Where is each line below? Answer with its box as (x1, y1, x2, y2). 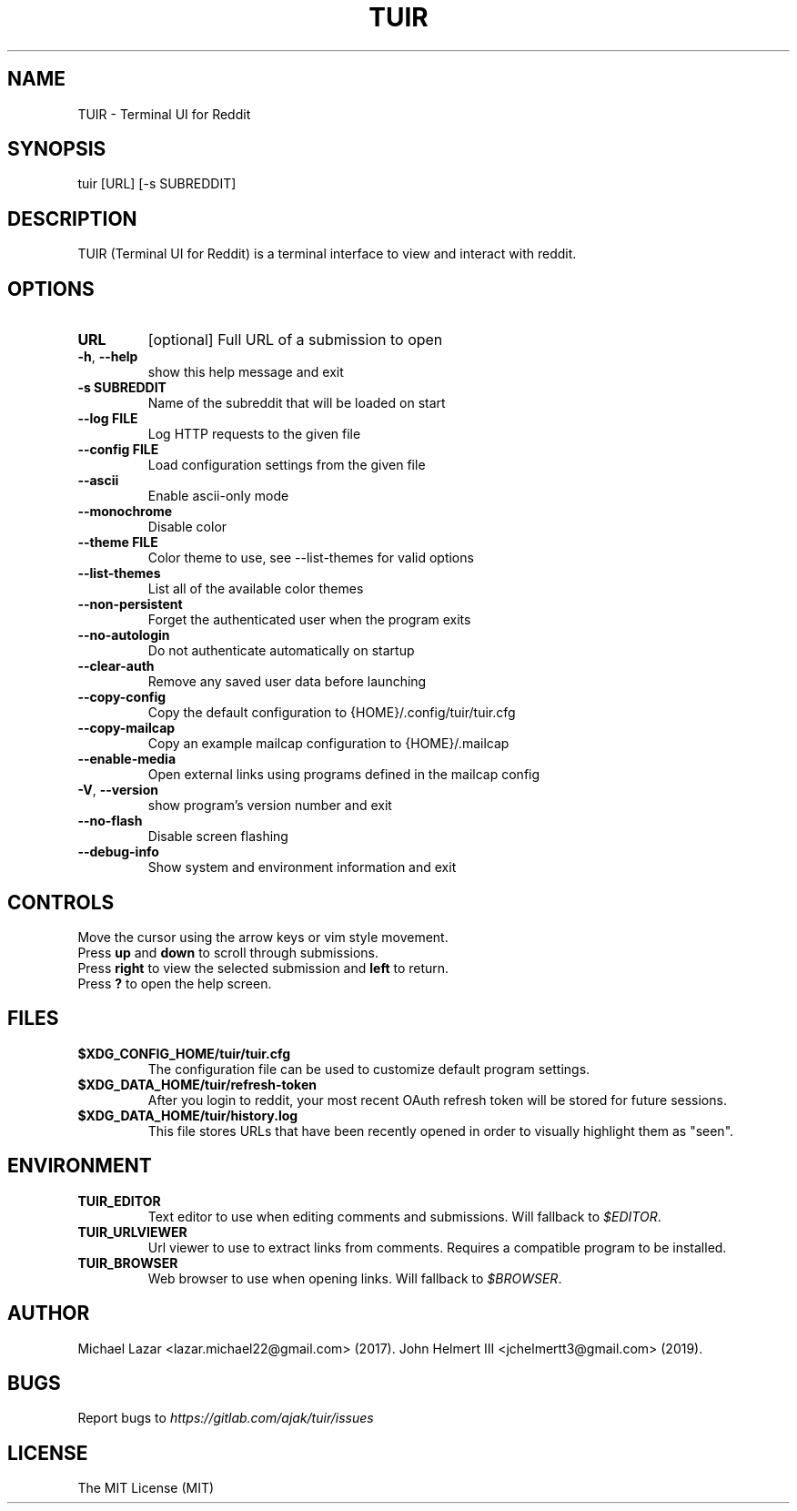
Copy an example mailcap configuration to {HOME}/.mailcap (147, 735, 509, 752)
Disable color (147, 519, 227, 535)
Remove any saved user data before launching (147, 674, 427, 690)
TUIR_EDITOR (77, 1192, 161, 1209)
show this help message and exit (147, 364, 344, 380)
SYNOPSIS (7, 137, 106, 161)
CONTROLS (7, 890, 115, 914)
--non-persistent (77, 596, 183, 613)
